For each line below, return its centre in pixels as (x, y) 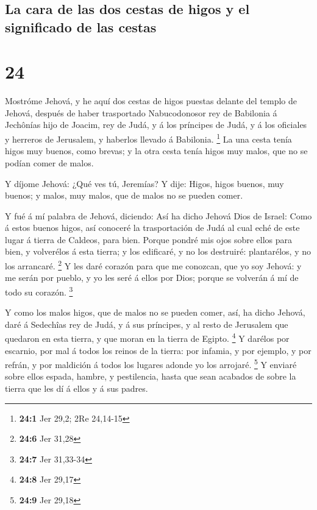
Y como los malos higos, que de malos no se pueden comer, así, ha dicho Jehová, (155, 312)
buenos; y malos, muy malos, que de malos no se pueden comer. (124, 195)
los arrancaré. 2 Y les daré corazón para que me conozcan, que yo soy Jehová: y (153, 265)
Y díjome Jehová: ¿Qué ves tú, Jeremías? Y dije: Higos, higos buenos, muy (144, 183)
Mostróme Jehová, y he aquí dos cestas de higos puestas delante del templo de (151, 101)
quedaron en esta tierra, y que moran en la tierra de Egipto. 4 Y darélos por (147, 338)
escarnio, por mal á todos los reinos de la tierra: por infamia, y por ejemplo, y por (158, 350)
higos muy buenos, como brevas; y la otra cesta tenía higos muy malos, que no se (156, 151)
